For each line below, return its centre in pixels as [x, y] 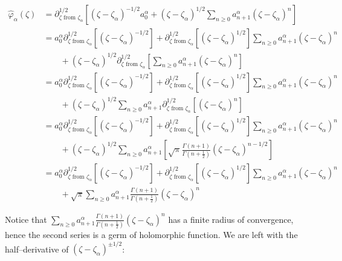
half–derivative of [37, 248]
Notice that [26, 219]
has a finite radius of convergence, [231, 219]
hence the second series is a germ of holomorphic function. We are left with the [151, 234]
